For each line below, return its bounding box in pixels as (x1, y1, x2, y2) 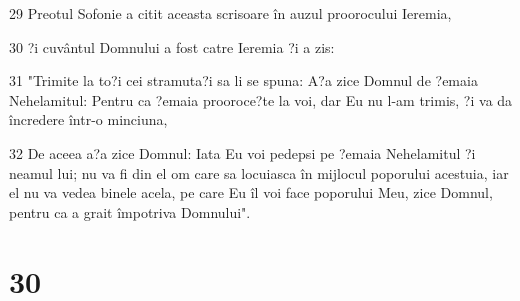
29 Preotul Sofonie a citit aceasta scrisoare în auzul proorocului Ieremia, (9, 3, 452, 23)
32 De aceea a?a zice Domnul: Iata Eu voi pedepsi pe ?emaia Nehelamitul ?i (9, 142, 476, 163)
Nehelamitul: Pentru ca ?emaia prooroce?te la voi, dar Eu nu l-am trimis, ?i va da (9, 89, 513, 110)
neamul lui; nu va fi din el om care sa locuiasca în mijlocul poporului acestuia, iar (9, 162, 509, 183)
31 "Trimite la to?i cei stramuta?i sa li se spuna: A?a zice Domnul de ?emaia (9, 70, 478, 91)
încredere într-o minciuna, (9, 109, 168, 130)
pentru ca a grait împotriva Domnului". (9, 201, 251, 222)
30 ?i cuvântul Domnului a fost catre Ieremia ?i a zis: (9, 36, 335, 57)
